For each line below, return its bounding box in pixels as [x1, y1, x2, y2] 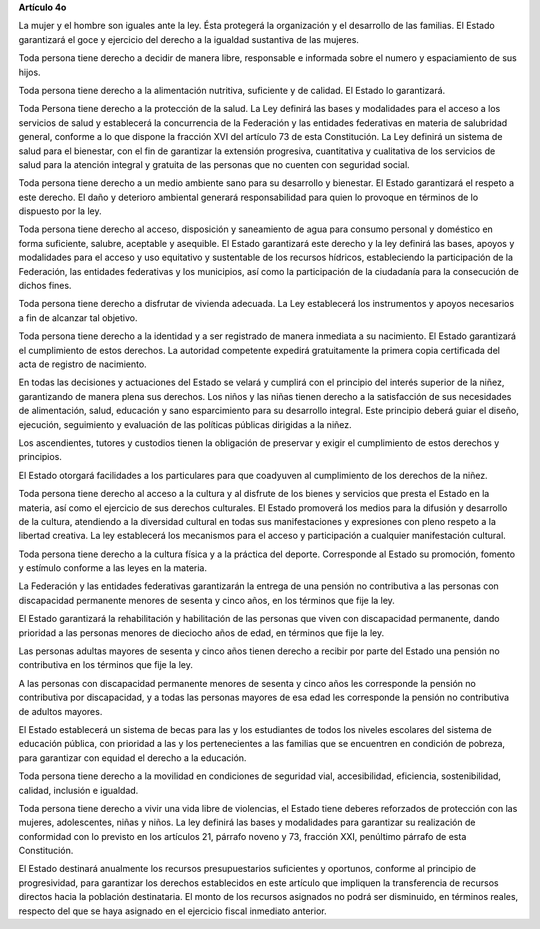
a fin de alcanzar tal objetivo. [18, 311, 138, 324]
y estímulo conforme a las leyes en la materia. [18, 562, 207, 574]
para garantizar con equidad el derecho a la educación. [18, 751, 247, 764]
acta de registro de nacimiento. [18, 358, 147, 370]
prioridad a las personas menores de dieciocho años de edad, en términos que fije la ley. [18, 626, 385, 639]
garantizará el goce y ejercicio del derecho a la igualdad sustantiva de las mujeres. [18, 33, 360, 45]
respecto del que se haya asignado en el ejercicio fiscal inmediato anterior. [18, 905, 327, 917]
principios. [18, 451, 62, 463]
